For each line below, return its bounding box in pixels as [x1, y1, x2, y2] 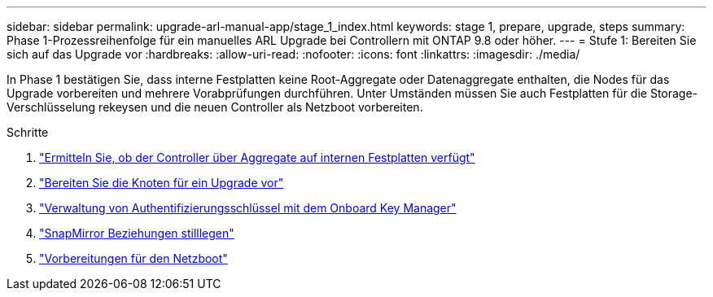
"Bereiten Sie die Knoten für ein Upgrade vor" [39, 176, 284, 190]
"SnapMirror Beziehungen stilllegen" [39, 226, 234, 240]
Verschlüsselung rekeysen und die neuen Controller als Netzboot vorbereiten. [7, 100, 423, 114]
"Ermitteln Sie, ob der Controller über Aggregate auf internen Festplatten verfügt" [39, 151, 475, 164]
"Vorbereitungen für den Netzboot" [39, 251, 228, 265]
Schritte [7, 125, 49, 139]
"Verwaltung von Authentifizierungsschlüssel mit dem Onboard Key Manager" [39, 201, 457, 215]
